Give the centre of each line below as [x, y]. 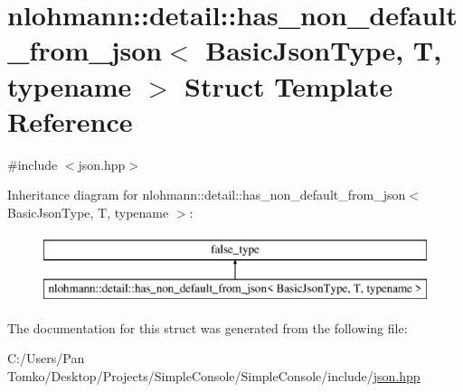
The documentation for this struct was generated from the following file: [208, 327]
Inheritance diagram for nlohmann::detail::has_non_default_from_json [207, 195]
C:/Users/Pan [46, 358]
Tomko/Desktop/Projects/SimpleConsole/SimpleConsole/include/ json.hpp [214, 375]
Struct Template [289, 85]
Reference [70, 121]
